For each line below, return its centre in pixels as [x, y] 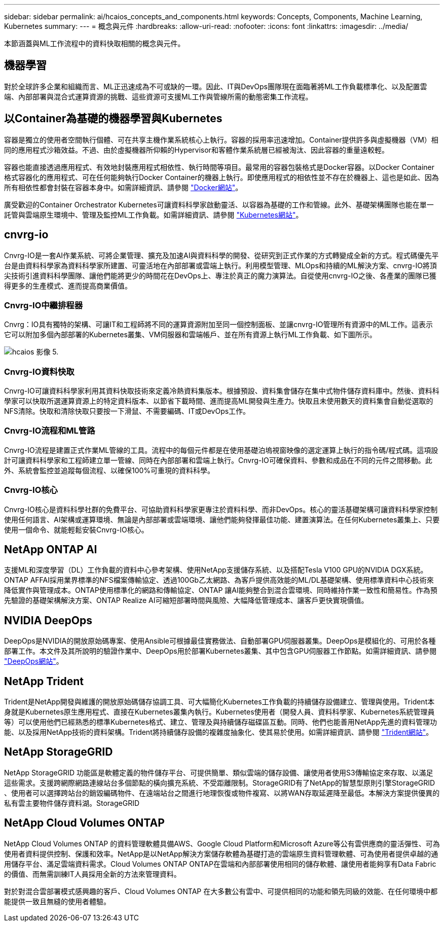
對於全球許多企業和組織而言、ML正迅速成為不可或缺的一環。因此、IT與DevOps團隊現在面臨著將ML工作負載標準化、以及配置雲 [216, 86]
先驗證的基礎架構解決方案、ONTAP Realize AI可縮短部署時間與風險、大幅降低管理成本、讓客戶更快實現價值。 [186, 600]
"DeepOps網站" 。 [34, 661]
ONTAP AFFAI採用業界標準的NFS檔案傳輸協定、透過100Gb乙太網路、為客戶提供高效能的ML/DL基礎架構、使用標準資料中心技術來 [219, 580]
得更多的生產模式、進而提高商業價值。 [68, 286]
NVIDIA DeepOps [48, 620]
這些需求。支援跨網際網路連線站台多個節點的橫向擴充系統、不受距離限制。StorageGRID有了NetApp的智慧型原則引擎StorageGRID [220, 782]
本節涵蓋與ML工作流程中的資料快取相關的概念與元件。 [95, 43]
